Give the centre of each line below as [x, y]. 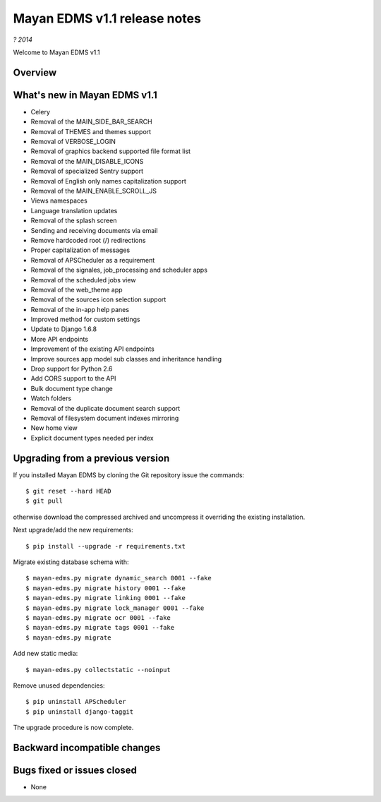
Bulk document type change [72, 388]
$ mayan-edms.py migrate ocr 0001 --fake [98, 617]
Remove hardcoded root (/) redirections [88, 240]
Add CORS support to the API [73, 378]
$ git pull [44, 501]
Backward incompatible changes [87, 747]
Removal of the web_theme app [77, 289]
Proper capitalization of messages [80, 250]
